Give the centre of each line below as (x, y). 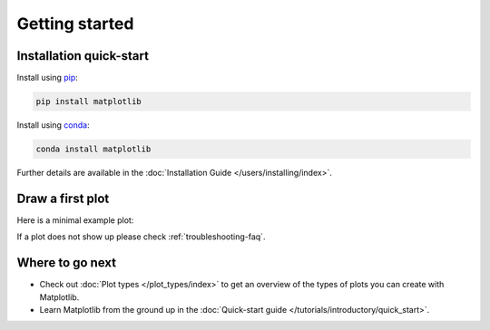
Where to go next (67, 263)
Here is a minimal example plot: (75, 220)
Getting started (75, 24)
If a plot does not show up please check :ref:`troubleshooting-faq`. (141, 237)
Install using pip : (48, 78)
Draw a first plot (63, 198)
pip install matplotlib (89, 102)
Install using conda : (53, 125)
